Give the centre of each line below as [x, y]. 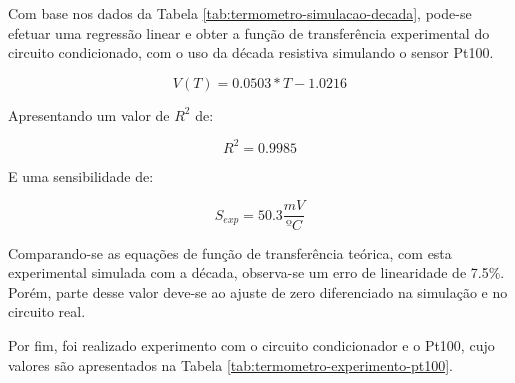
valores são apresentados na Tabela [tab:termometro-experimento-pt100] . [231, 364]
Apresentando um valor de [89, 114]
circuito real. [47, 311]
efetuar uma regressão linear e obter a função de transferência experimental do [249, 32]
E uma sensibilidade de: [81, 175]
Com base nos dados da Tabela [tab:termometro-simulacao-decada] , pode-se [240, 13]
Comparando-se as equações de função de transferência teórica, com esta [230, 252]
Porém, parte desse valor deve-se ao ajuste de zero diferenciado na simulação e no [258, 291]
